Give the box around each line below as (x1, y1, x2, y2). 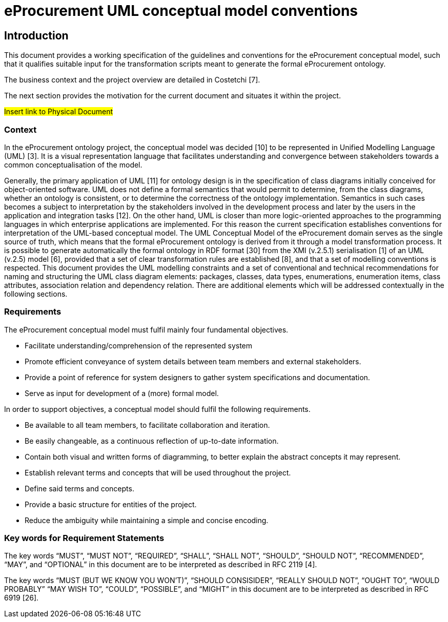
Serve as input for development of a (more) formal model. (25, 388, 219, 398)
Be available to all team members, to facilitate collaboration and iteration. (25, 420, 270, 429)
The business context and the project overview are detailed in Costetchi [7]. (4, 75, 260, 85)
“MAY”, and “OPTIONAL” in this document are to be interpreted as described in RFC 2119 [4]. (4, 560, 317, 569)
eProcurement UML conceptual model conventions (4, 2, 358, 19)
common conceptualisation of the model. (4, 160, 142, 169)
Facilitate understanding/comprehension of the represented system (25, 341, 253, 350)
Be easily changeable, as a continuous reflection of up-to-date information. (25, 436, 279, 445)
